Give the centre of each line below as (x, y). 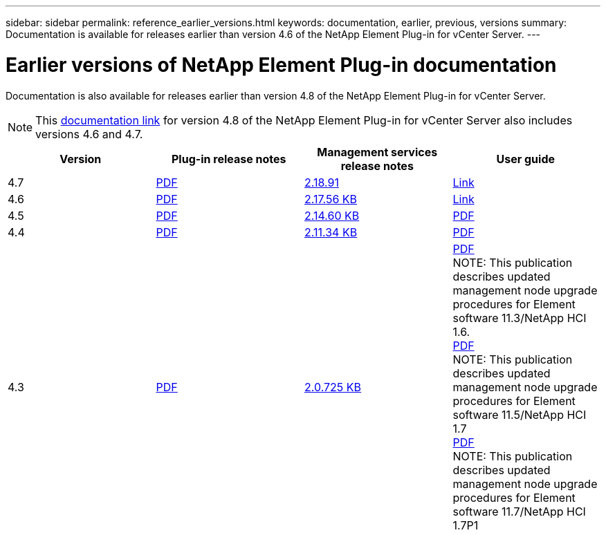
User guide (526, 159)
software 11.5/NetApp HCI (520, 414)
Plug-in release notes (229, 159)
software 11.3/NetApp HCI (520, 318)
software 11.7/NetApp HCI (519, 511)
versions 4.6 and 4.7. (89, 134)
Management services (377, 152)
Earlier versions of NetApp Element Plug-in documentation (281, 65)
